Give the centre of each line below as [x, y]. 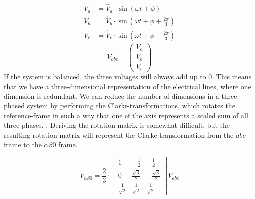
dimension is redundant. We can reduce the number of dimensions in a [112, 96]
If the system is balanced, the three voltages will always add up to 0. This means [127, 76]
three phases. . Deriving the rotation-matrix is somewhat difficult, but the [117, 125]
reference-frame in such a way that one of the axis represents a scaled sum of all [126, 115]
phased [15, 106]
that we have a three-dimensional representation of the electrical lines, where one [127, 86]
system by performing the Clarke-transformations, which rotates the [131, 106]
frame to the [23, 145]
